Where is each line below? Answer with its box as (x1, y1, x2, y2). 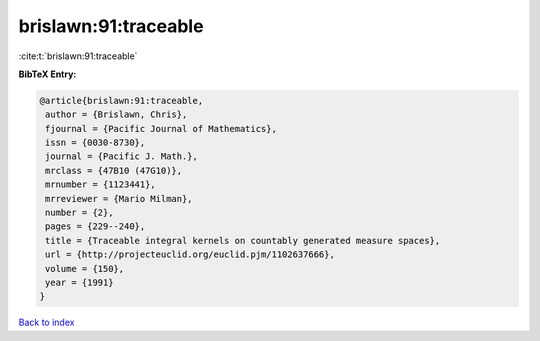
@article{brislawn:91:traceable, (39, 95, 204, 106)
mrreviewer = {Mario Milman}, (45, 193, 194, 204)
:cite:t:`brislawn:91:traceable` (18, 50, 138, 62)
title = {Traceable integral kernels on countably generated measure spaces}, (45, 235, 441, 246)
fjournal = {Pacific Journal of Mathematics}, (45, 123, 277, 134)
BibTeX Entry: (18, 68, 77, 80)
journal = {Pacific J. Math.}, (45, 151, 199, 162)
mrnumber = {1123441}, (45, 179, 157, 190)
